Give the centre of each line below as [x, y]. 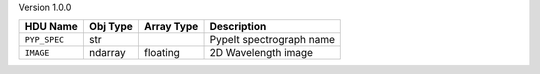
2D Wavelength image [261, 53]
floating [161, 53]
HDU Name [51, 27]
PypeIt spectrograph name [272, 40]
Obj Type [111, 27]
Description [238, 27]
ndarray [107, 53]
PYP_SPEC [44, 39]
